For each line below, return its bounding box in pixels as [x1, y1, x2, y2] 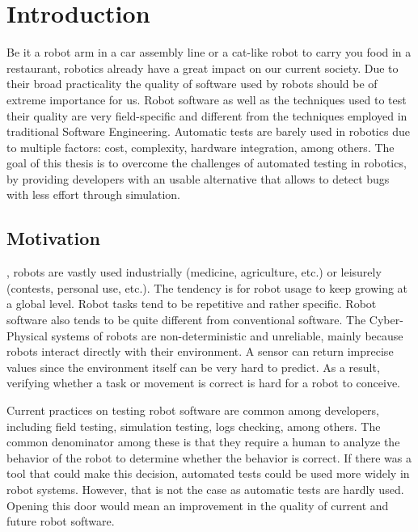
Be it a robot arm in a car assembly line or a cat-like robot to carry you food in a [6, 44, 412, 61]
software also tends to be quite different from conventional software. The [6, 311, 366, 328]
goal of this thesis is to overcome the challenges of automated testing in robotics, [6, 154, 407, 171]
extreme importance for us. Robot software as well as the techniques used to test [6, 91, 407, 108]
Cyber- [369, 311, 403, 328]
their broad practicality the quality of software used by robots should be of [6, 75, 378, 92]
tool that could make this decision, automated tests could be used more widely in [6, 465, 410, 482]
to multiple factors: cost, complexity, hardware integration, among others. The [6, 138, 395, 155]
